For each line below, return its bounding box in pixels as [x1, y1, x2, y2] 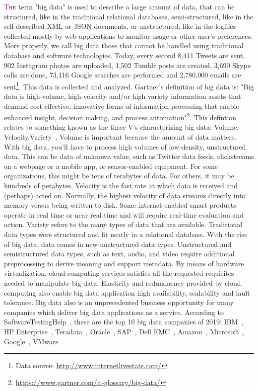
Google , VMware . [4, 336, 64, 346]
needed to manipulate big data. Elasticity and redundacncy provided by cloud [4, 277, 241, 288]
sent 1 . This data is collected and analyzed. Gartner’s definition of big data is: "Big [4, 79, 254, 91]
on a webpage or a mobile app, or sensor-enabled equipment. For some [4, 160, 218, 171]
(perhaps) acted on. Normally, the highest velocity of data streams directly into [4, 190, 246, 200]
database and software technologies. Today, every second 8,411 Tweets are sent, [4, 50, 245, 60]
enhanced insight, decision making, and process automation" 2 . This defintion [4, 111, 237, 122]
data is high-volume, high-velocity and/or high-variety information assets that [4, 91, 241, 101]
